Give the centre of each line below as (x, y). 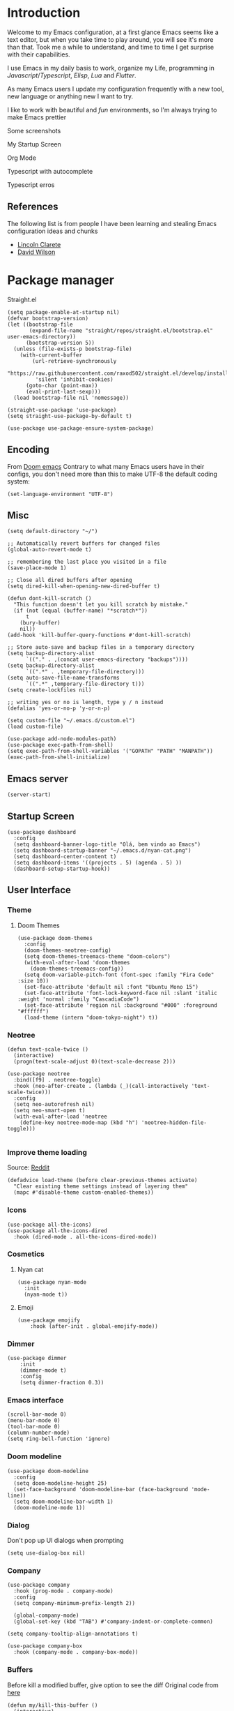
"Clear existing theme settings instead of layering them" (101, 1187)
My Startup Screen (34, 144)
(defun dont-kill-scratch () (49, 599)
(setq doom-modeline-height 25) (61, 1483)
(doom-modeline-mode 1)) (49, 1508)
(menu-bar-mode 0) (34, 1421)
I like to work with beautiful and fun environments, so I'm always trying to (112, 110)
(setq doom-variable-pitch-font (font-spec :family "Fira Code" (119, 975)
